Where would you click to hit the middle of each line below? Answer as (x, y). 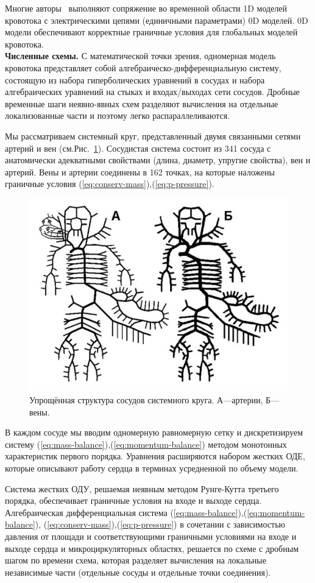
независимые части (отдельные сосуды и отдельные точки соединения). (138, 572)
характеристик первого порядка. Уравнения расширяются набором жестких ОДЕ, (155, 456)
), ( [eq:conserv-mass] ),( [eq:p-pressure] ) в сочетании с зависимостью (160, 524)
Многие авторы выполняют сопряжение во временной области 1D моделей (146, 8)
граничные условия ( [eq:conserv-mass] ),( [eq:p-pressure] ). (110, 184)
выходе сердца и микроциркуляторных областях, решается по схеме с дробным (152, 548)
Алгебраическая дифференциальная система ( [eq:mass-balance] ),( (126, 512)
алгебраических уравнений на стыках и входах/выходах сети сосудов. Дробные (152, 92)
